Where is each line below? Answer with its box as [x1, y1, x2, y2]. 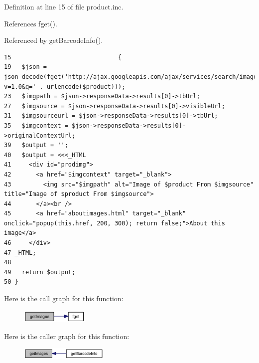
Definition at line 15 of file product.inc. [4, 1, 124, 11]
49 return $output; [4, 268, 76, 276]
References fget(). [4, 18, 57, 28]
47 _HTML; [4, 249, 36, 256]
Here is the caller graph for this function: [4, 331, 129, 341]
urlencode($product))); [46, 83, 126, 90]
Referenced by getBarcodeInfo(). [4, 35, 103, 45]
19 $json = [4, 63, 47, 71]
